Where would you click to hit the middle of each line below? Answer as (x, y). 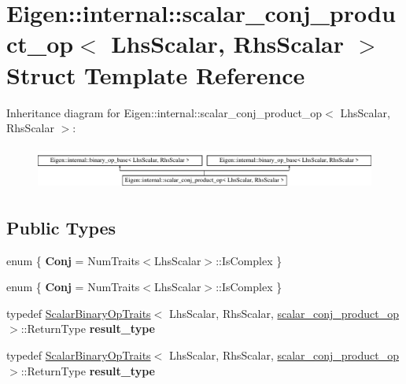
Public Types (61, 227)
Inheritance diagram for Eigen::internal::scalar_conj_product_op (164, 112)
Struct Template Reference (156, 74)
